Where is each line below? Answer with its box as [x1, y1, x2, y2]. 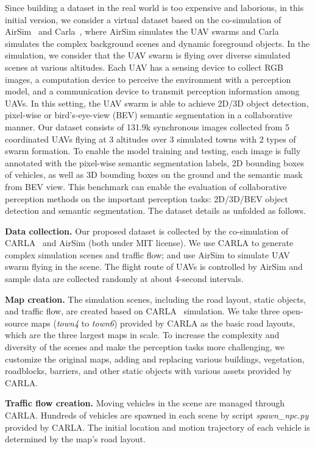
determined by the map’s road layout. [5, 433, 146, 445]
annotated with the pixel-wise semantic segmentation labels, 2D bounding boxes [5, 156, 304, 169]
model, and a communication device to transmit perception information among [5, 85, 300, 97]
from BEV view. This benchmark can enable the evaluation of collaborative [5, 180, 287, 193]
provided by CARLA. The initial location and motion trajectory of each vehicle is [5, 420, 310, 433]
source [5, 316, 29, 329]
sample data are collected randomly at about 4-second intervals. [5, 272, 244, 285]
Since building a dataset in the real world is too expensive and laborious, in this [5, 1, 304, 13]
